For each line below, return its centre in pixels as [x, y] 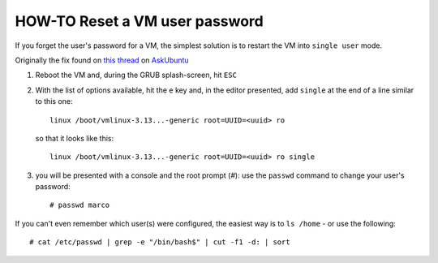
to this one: [54, 101]
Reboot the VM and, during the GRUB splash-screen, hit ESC [136, 75]
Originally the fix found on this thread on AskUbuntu [102, 60]
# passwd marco [80, 205]
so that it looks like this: [74, 138]
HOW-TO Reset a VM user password [139, 21]
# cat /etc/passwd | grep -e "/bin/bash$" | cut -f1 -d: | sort [160, 242]
